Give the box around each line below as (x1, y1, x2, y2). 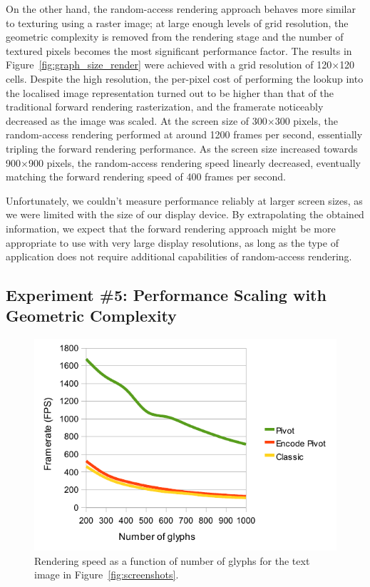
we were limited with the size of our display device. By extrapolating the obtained (6, 207, 364, 222)
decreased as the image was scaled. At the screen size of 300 (6, 113, 267, 128)
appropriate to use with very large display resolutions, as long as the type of (6, 235, 339, 250)
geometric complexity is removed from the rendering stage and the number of (6, 29, 344, 44)
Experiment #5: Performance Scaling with (6, 284, 327, 306)
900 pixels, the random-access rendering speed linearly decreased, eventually (28, 155, 361, 170)
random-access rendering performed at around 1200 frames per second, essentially (6, 127, 363, 142)
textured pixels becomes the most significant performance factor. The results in (6, 43, 352, 58)
